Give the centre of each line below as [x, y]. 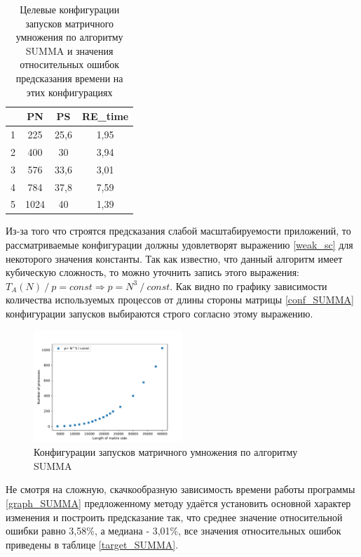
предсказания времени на [69, 78]
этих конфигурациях [69, 92]
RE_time [105, 116]
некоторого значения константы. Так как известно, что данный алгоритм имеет [174, 258]
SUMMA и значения [69, 50]
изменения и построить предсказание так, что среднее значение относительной [174, 517]
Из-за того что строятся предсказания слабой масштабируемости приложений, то [178, 231]
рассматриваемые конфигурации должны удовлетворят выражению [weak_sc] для [179, 245]
